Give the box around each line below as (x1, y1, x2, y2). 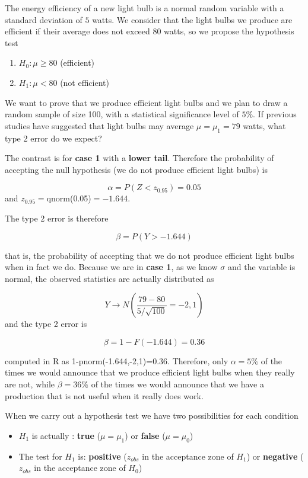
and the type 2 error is (5, 317, 87, 330)
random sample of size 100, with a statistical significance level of (5, 108, 239, 120)
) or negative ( (246, 450, 304, 462)
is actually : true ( (31, 429, 101, 441)
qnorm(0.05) (46, 192, 91, 204)
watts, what (243, 119, 286, 131)
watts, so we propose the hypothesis (164, 25, 294, 37)
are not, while (5, 378, 55, 390)
